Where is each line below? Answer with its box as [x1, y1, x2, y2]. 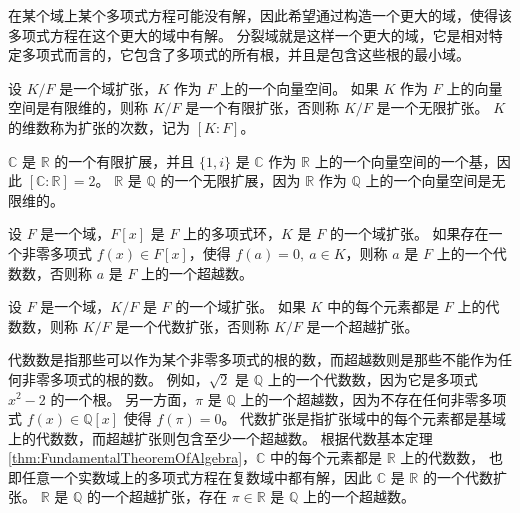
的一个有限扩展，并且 [54, 150, 195, 171]
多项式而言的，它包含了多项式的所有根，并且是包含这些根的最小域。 [21, 44, 470, 65]
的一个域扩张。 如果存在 [329, 223, 489, 244]
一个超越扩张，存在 [100, 486, 227, 507]
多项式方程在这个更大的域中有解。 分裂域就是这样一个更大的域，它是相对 [8, 24, 489, 45]
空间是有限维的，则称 [8, 97, 148, 118]
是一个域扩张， [59, 77, 158, 98]
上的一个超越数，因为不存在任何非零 [240, 388, 479, 409]
